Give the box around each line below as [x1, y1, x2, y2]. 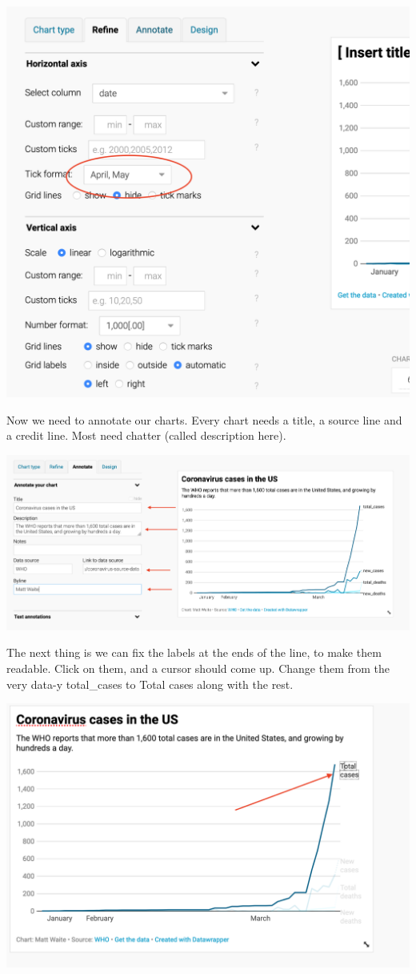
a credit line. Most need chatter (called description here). [6, 427, 286, 444]
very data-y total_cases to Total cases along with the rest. [6, 675, 294, 692]
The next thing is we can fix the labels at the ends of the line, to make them [6, 644, 382, 661]
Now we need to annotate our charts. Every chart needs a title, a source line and [6, 411, 402, 428]
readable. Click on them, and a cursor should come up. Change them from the [6, 659, 390, 676]
